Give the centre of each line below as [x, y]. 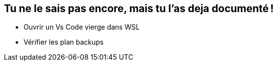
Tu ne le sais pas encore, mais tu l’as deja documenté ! [139, 8]
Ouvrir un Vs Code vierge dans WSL [82, 27]
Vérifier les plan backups [64, 42]
